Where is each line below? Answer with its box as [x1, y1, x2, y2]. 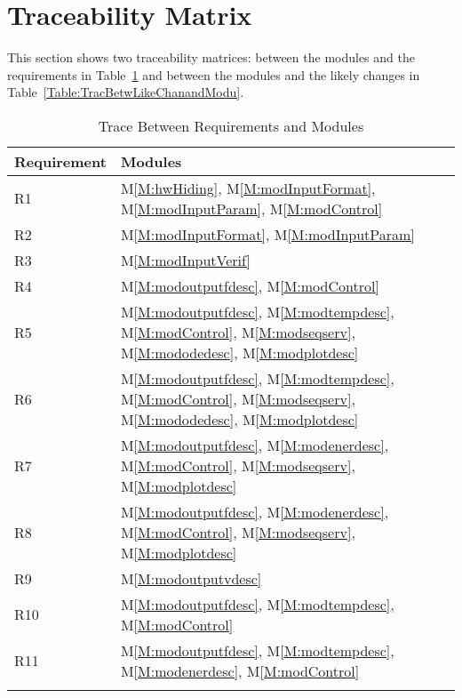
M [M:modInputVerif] [120, 249, 251, 270]
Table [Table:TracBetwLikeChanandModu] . [7, 83, 244, 101]
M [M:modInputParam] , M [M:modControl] [120, 197, 383, 219]
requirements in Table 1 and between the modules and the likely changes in [7, 65, 420, 84]
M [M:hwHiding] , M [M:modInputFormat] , [120, 177, 376, 198]
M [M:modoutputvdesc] [120, 567, 262, 589]
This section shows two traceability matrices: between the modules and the [7, 48, 415, 67]
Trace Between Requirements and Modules [98, 115, 364, 136]
